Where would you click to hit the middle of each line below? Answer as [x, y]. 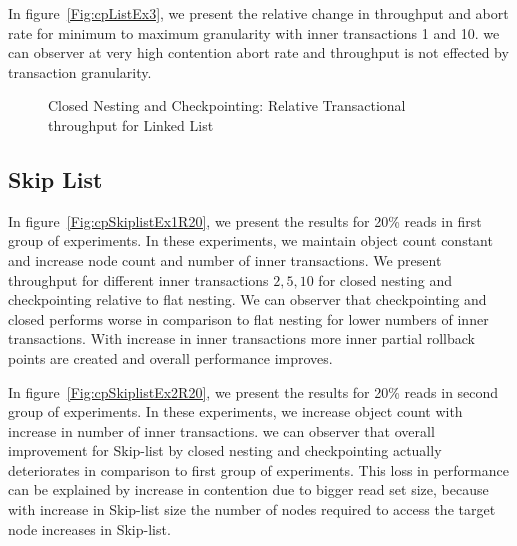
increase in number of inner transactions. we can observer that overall [221, 430]
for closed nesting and [385, 279]
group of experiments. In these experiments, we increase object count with [235, 411]
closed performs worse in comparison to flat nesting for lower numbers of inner [248, 318]
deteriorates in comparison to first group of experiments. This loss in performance [258, 469]
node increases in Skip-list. [89, 528]
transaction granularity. [80, 71]
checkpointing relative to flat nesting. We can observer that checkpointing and [247, 299]
